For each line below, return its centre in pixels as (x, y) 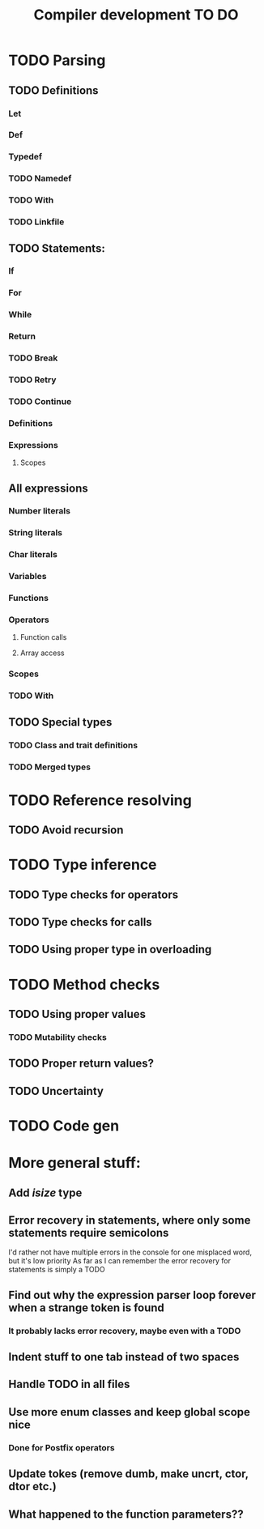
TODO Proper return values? (81, 1064)
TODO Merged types (50, 767)
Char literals (33, 555)
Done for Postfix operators (62, 1447)
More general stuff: (75, 1163)
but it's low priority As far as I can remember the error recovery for (120, 1261)
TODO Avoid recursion (66, 831)
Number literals (40, 511)
